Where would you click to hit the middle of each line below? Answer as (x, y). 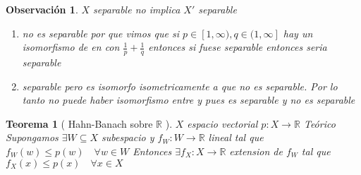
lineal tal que (236, 137)
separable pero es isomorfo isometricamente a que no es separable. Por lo (180, 86)
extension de (256, 151)
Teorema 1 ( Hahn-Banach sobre (79, 123)
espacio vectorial (222, 123)
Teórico (319, 123)
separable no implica (137, 9)
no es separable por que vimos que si (101, 33)
